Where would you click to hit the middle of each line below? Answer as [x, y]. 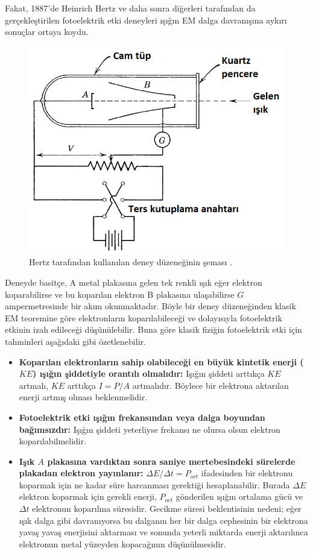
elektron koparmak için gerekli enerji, [88, 496]
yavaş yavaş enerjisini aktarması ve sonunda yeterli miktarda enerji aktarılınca [163, 532]
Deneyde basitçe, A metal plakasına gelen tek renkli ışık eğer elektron [134, 282]
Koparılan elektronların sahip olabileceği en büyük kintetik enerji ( [161, 361]
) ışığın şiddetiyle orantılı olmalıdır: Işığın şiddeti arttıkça [149, 373]
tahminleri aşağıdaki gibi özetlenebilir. [75, 341]
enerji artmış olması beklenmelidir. [83, 397]
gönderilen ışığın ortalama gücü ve [239, 496]
